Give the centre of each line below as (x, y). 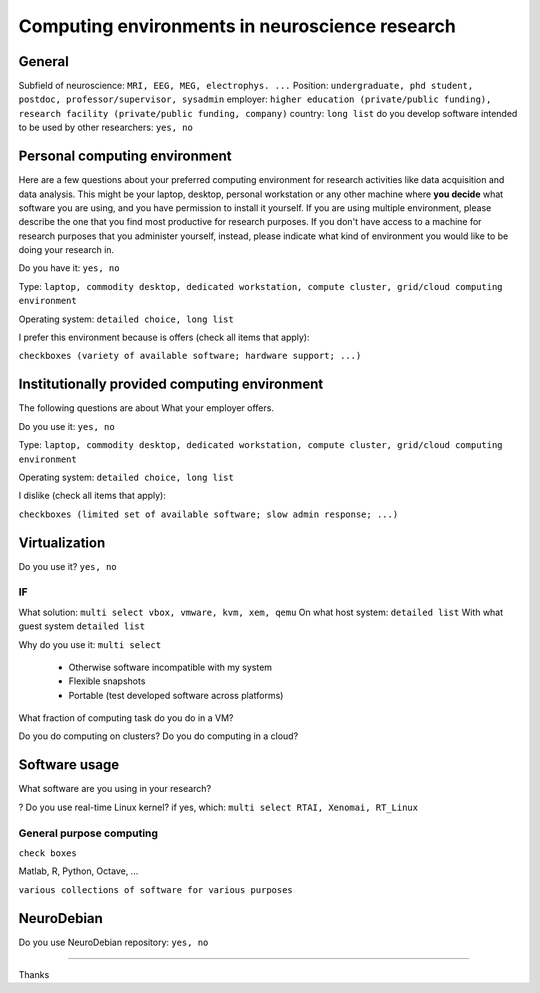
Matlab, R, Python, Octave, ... (78, 871)
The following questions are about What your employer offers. (146, 408)
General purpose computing (88, 833)
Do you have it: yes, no (69, 268)
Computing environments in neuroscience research (237, 26)
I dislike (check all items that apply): (92, 496)
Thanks (34, 974)
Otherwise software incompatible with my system (170, 667)
